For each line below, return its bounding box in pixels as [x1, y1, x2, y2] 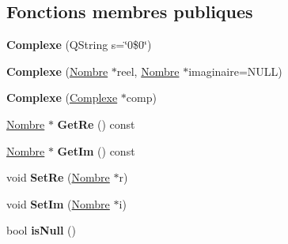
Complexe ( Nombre [6, 62, 108, 79]
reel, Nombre [116, 62, 180, 79]
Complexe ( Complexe [6, 89, 118, 106]
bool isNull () [6, 222, 76, 238]
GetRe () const [57, 115, 135, 132]
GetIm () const [57, 142, 135, 159]
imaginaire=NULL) [188, 62, 282, 79]
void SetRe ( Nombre [6, 169, 110, 186]
